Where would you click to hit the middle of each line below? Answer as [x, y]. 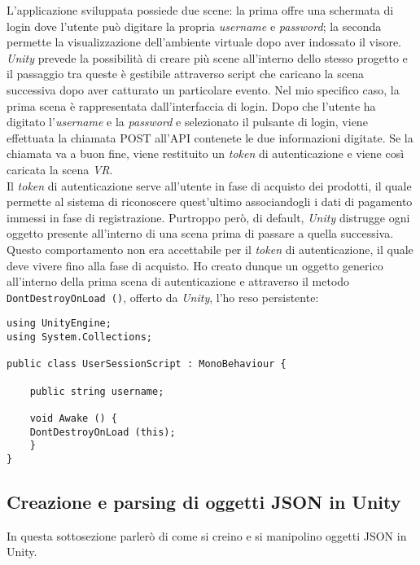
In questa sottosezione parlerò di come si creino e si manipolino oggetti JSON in [207, 535]
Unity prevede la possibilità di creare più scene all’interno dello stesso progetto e [207, 57]
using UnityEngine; [59, 324]
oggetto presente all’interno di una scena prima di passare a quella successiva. [200, 233]
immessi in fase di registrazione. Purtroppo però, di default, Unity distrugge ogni [208, 217]
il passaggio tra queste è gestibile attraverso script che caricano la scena [185, 74]
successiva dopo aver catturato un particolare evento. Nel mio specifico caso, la [203, 89]
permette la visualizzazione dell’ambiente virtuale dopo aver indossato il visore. [204, 42]
